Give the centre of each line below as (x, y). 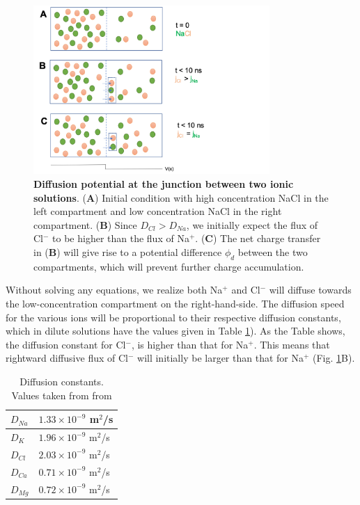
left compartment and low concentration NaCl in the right (158, 211)
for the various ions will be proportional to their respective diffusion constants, (173, 317)
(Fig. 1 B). (334, 358)
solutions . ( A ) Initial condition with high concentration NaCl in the (181, 197)
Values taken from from (62, 395)
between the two (273, 252)
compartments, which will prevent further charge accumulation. (169, 266)
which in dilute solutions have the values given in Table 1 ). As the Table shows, (175, 331)
